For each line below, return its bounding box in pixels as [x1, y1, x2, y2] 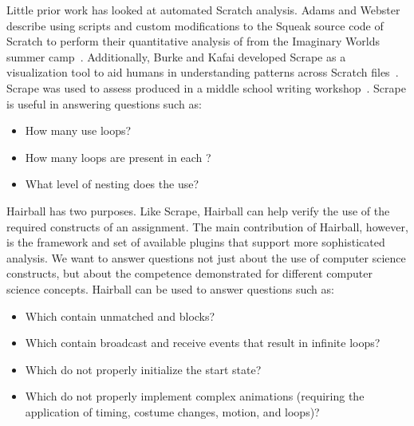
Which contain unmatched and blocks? [25, 307, 215, 324]
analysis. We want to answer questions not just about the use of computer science [6, 249, 406, 266]
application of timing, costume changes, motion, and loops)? [25, 403, 320, 420]
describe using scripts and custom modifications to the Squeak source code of [6, 17, 384, 34]
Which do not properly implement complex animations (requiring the [25, 388, 365, 404]
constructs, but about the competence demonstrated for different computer [6, 265, 373, 282]
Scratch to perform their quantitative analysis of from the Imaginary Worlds [6, 33, 380, 49]
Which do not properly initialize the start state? [25, 361, 262, 377]
